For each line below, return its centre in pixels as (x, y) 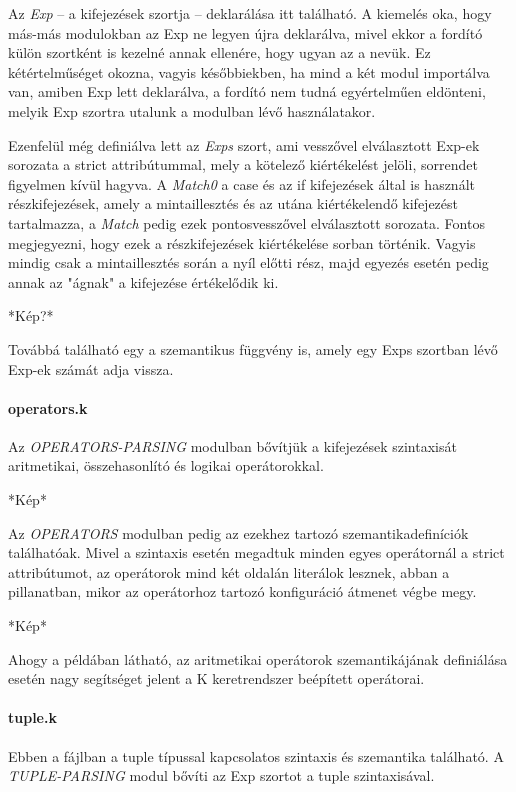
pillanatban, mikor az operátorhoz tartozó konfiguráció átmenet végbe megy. (242, 591)
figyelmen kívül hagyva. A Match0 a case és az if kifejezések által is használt (241, 183)
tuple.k (32, 717)
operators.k (48, 407)
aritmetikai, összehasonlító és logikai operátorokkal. (166, 465)
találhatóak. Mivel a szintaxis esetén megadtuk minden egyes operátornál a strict (256, 552)
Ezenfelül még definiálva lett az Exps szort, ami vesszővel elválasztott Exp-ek (244, 144)
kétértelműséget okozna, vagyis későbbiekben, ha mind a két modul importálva (249, 71)
